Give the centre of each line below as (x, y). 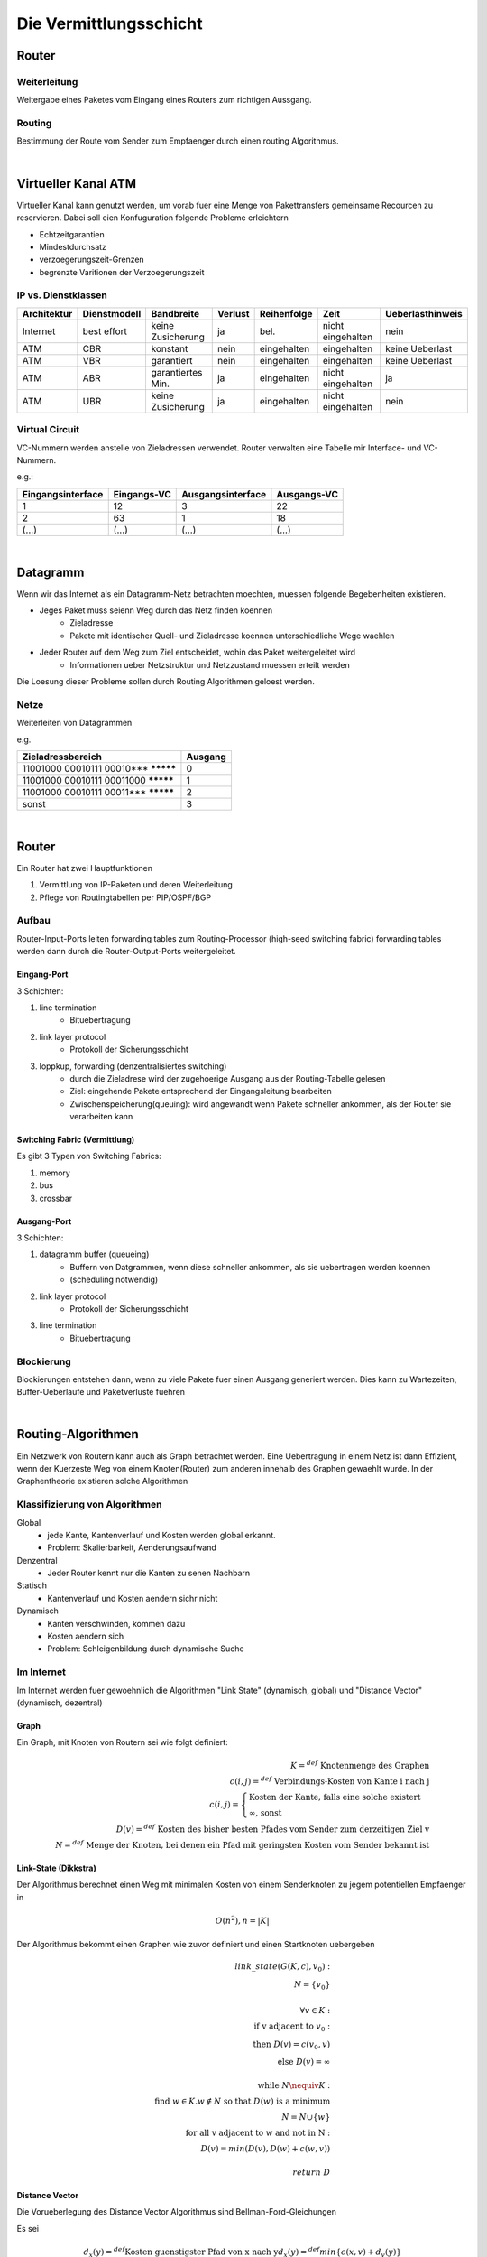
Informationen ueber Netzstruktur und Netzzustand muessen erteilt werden (210, 664)
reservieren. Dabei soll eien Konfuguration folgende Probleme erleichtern (152, 218)
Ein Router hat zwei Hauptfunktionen (85, 868)
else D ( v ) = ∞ (304, 2062)
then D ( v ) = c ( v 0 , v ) (292, 2045)
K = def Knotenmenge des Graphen (360, 1765)
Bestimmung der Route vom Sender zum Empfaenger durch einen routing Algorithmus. (178, 141)
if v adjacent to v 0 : (292, 2027)
